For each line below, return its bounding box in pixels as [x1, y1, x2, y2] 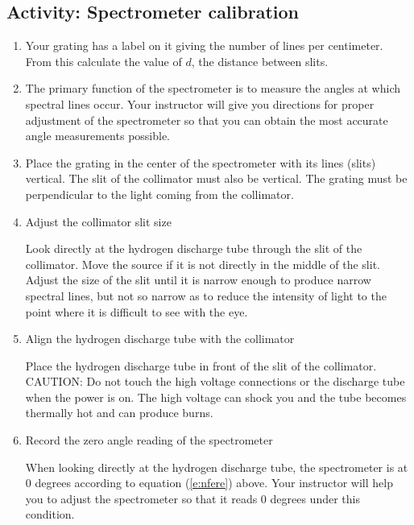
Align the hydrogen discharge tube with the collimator [25, 330, 295, 347]
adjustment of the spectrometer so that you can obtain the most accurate [25, 111, 388, 128]
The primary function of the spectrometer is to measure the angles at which [25, 80, 400, 97]
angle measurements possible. [25, 127, 171, 144]
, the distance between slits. [191, 52, 329, 69]
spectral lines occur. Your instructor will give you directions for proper [25, 95, 375, 112]
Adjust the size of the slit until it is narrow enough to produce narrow [25, 271, 371, 288]
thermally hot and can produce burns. [25, 404, 213, 421]
